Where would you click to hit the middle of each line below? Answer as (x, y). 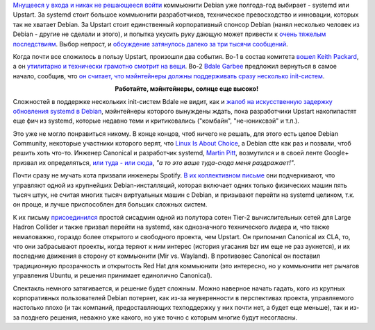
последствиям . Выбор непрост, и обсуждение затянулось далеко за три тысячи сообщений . (150, 44)
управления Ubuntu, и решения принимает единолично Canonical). (112, 276)
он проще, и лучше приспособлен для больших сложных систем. (110, 205)
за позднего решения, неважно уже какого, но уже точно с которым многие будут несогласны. (155, 317)
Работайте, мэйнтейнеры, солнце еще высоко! (187, 89)
